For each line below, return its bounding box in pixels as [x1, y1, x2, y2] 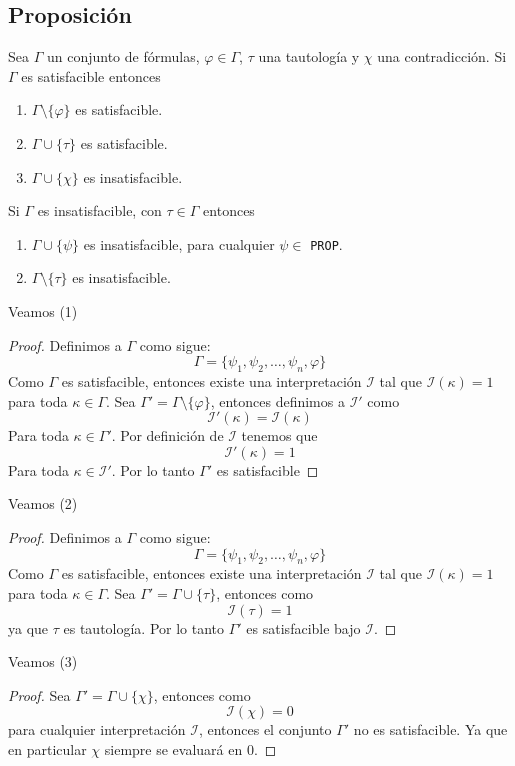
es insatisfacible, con [37, 200, 162, 221]
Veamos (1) [8, 301, 78, 322]
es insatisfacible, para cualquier [83, 233, 275, 254]
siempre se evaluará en [104, 738, 243, 759]
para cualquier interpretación [8, 719, 186, 740]
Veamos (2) [8, 493, 78, 514]
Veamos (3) [8, 651, 78, 672]
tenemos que [241, 425, 318, 446]
